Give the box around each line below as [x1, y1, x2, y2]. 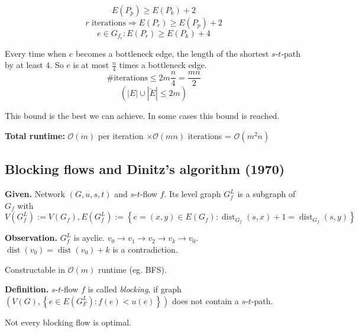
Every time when [5, 47, 67, 59]
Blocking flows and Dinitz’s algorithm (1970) [5, 160, 285, 178]
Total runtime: [5, 129, 65, 141]
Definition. [5, 283, 49, 295]
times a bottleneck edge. [119, 59, 207, 71]
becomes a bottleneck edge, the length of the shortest [75, 47, 269, 59]
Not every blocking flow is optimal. [5, 315, 132, 328]
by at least [5, 59, 43, 71]
